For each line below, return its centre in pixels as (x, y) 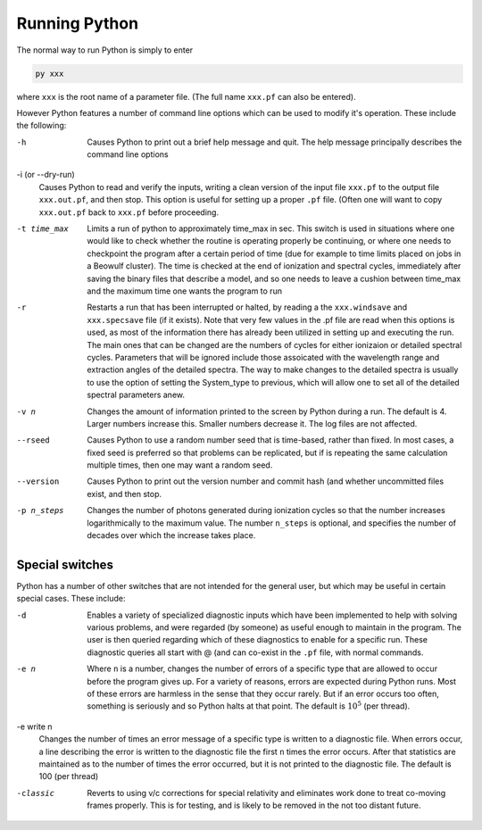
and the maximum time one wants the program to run (185, 291)
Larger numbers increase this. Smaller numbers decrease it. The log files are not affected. (252, 423)
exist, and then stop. (125, 494)
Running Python (77, 23)
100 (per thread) (69, 776)
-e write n (34, 726)
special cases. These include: (71, 599)
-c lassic (36, 793)
